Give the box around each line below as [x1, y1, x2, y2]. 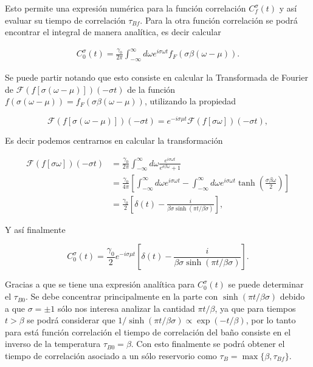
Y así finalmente [5, 223, 66, 235]
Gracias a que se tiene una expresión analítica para [5, 278, 195, 291]
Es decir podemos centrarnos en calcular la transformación [5, 133, 223, 146]
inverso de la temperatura [5, 337, 101, 350]
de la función [127, 82, 176, 95]
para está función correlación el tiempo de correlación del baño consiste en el [5, 325, 291, 338]
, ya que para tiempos [215, 301, 296, 314]
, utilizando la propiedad [144, 95, 236, 107]
